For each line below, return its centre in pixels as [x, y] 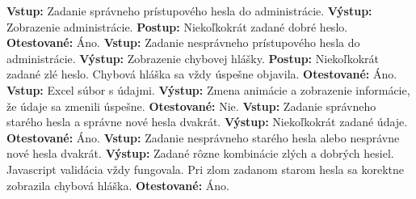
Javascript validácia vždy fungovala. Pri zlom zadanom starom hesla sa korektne [205, 169]
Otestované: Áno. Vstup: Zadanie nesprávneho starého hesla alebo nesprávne [203, 137]
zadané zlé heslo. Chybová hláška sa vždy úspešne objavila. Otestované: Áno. [202, 74]
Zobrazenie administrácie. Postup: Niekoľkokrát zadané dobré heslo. [177, 26]
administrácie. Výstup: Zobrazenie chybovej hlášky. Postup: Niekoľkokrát [193, 58]
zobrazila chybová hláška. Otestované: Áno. [118, 185]
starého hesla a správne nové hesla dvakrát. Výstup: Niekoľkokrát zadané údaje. [207, 122]
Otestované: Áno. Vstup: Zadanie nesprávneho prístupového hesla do [183, 42]
